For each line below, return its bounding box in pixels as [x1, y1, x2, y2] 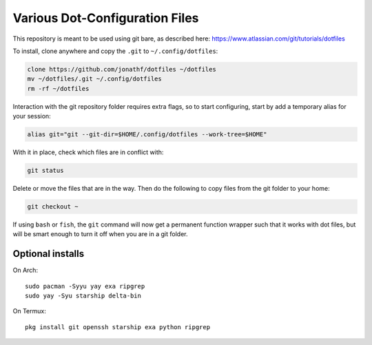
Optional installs [12, 248, 85, 260]
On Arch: [12, 266, 38, 275]
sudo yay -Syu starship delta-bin [25, 292, 141, 300]
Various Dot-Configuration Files [12, 10, 199, 25]
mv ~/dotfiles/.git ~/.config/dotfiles [27, 75, 162, 83]
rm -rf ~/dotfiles [27, 85, 90, 92]
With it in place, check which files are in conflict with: [12, 148, 164, 156]
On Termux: [12, 307, 46, 315]
